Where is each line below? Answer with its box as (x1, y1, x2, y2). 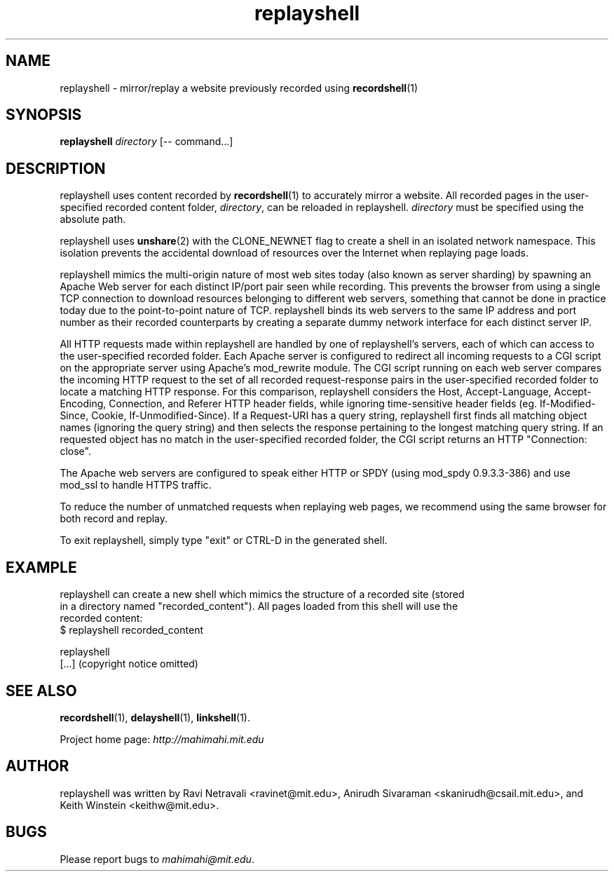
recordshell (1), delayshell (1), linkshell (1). (60, 711, 251, 723)
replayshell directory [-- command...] (60, 135, 233, 148)
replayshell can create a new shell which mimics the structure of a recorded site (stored (60, 588, 465, 601)
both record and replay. (60, 512, 168, 525)
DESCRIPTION (6, 159, 106, 177)
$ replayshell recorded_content (60, 624, 203, 637)
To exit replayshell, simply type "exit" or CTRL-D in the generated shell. (60, 534, 388, 547)
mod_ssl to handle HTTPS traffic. (60, 479, 212, 491)
